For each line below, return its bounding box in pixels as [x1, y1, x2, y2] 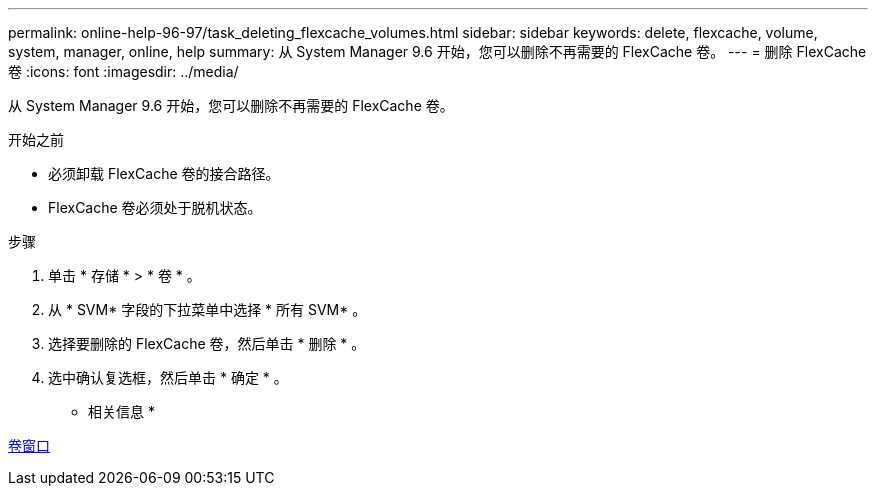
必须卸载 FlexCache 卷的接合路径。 [48, 165, 280, 182]
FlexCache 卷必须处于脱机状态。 [48, 199, 262, 216]
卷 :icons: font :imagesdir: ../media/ [8, 63, 239, 80]
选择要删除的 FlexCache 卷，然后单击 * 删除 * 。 [48, 335, 366, 352]
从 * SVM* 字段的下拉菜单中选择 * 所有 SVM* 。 [48, 301, 367, 318]
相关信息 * [88, 403, 155, 420]
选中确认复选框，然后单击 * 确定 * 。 [48, 369, 288, 386]
